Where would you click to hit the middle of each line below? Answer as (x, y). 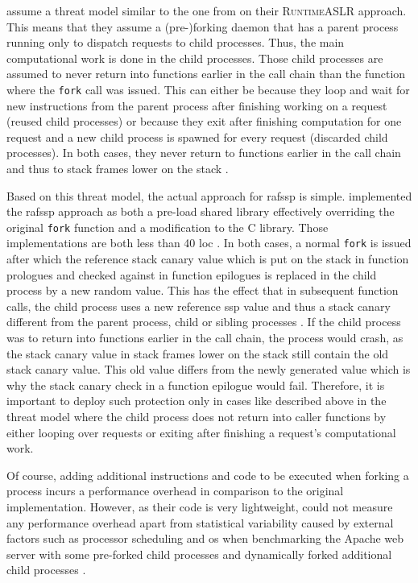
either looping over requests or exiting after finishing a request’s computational (201, 432)
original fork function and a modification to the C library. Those (168, 227)
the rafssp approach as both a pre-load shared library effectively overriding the (201, 211)
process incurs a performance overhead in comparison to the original (175, 491)
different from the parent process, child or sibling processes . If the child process (204, 322)
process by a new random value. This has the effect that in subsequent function (203, 290)
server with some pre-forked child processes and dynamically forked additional (199, 554)
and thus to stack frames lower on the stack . (118, 168)
